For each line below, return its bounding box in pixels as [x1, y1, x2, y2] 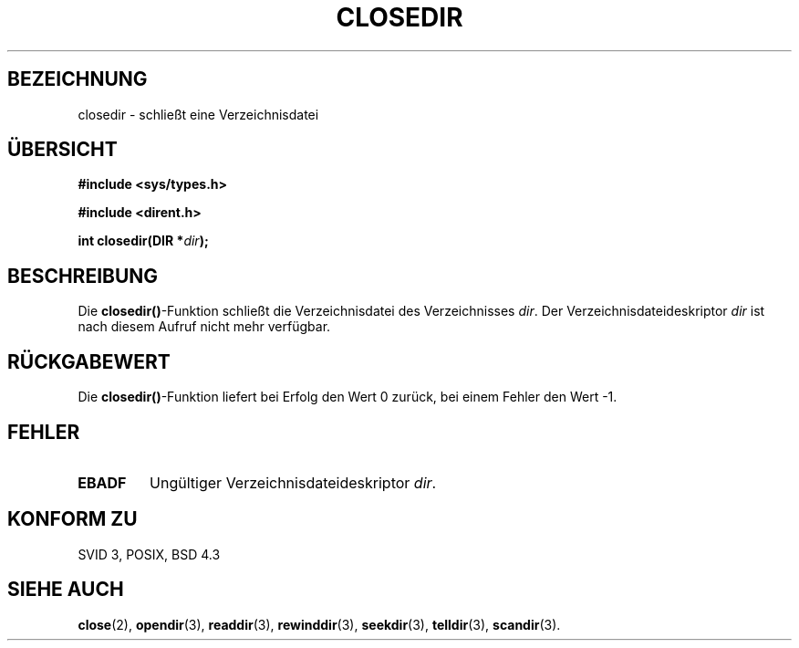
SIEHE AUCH [7, 578, 124, 601]
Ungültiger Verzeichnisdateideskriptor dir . [150, 473, 437, 492]
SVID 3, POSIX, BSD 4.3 [78, 546, 221, 562]
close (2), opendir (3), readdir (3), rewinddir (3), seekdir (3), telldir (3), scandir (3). [78, 616, 561, 632]
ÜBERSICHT [7, 138, 118, 162]
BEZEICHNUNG [7, 68, 148, 91]
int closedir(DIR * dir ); [78, 233, 209, 249]
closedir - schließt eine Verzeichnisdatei [78, 106, 319, 122]
